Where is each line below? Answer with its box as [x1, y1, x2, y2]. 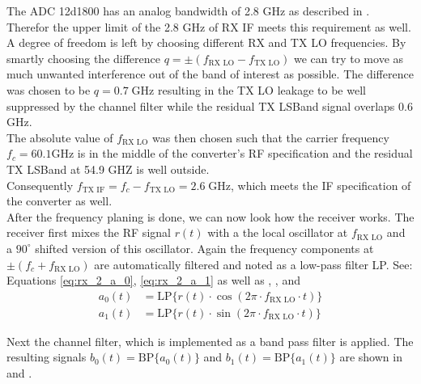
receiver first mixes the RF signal [6, 224, 171, 241]
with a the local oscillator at [207, 224, 348, 241]
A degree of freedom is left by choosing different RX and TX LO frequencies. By [6, 34, 406, 51]
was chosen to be [6, 81, 91, 98]
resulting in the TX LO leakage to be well [157, 81, 366, 98]
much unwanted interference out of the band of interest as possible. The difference [6, 65, 414, 82]
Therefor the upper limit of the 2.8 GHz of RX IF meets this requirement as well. [6, 18, 411, 35]
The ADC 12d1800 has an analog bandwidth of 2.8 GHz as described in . [6, 2, 370, 19]
